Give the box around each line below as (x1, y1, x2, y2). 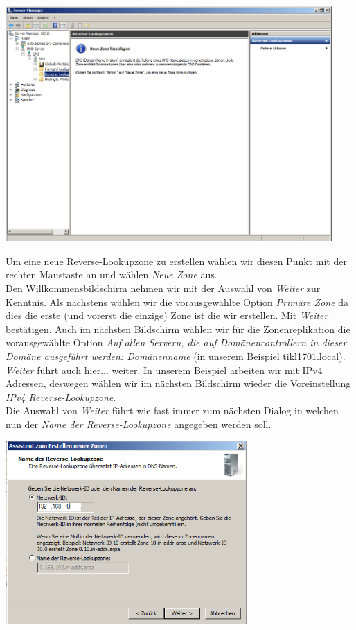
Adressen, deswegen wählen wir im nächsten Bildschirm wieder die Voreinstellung (6, 376, 351, 391)
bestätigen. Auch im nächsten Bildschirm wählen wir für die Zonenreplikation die (6, 321, 350, 336)
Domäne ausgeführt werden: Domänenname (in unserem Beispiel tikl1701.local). (6, 348, 346, 363)
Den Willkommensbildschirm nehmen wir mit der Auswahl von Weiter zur (6, 280, 321, 295)
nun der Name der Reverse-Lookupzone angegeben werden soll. (6, 416, 272, 431)
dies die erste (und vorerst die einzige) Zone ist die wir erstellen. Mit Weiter (6, 308, 328, 323)
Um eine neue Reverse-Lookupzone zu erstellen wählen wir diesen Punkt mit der (6, 253, 347, 268)
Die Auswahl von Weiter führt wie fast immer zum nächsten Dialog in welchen (6, 403, 339, 418)
